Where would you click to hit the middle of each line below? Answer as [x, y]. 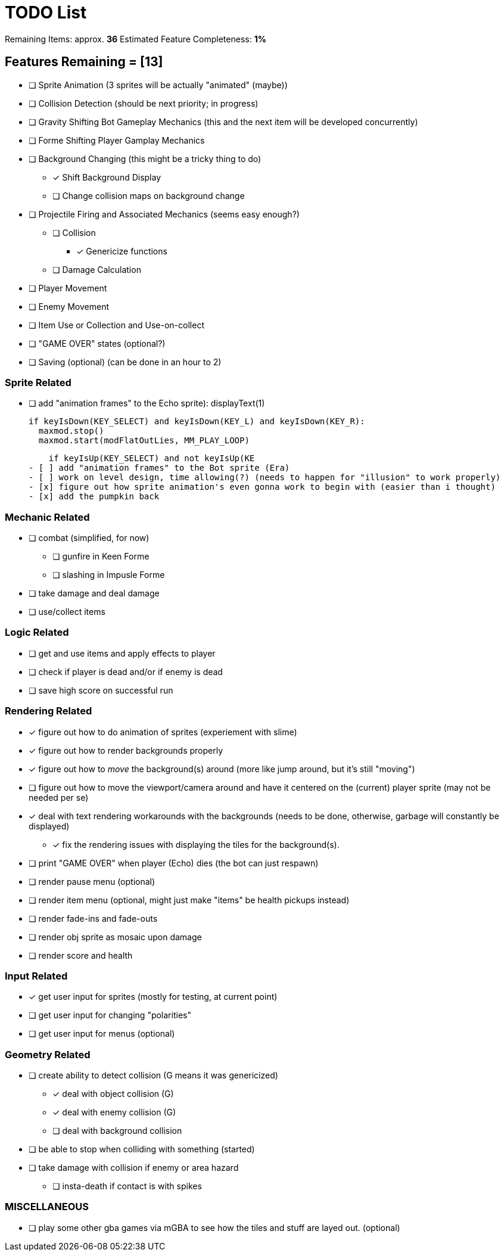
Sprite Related [38, 382]
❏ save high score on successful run [101, 690]
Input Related [36, 976]
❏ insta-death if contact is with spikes [127, 1186]
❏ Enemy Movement [69, 306]
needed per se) [59, 797]
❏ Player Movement [68, 288]
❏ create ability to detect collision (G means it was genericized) [153, 1075]
